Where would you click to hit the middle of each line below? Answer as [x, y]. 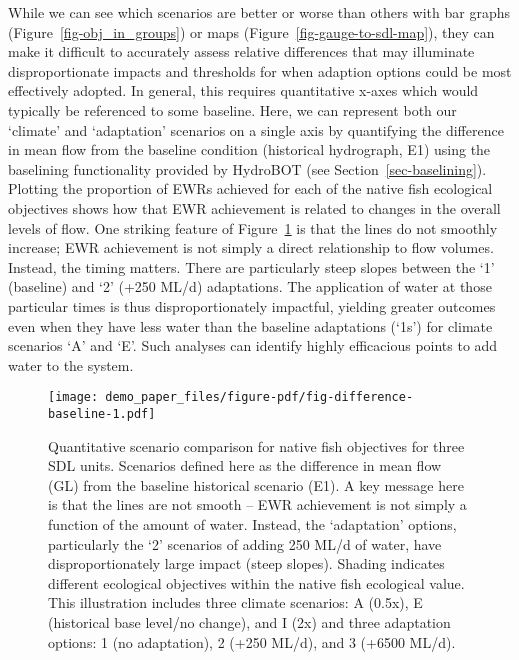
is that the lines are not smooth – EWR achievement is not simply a [257, 504]
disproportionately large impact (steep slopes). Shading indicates [246, 563]
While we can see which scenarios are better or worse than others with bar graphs [259, 12]
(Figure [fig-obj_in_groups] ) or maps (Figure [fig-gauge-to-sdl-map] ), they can [251, 31]
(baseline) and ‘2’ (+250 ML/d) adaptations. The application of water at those [250, 286]
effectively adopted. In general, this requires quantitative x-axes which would [243, 90]
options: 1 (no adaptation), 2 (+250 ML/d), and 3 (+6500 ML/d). [252, 641]
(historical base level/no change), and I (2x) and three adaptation [249, 621]
